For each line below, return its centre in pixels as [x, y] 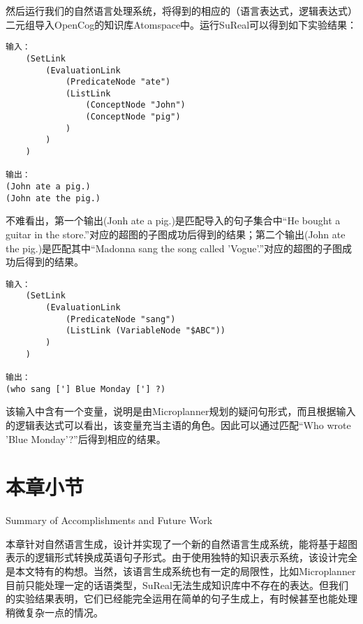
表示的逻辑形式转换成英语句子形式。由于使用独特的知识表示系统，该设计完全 [181, 557]
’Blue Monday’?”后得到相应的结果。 [86, 438]
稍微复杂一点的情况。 [54, 612]
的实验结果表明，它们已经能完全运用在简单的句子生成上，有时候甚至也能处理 [181, 598]
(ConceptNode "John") [135, 105]
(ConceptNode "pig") [133, 117]
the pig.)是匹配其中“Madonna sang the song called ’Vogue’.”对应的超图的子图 [174, 248]
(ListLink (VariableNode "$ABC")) [145, 331]
